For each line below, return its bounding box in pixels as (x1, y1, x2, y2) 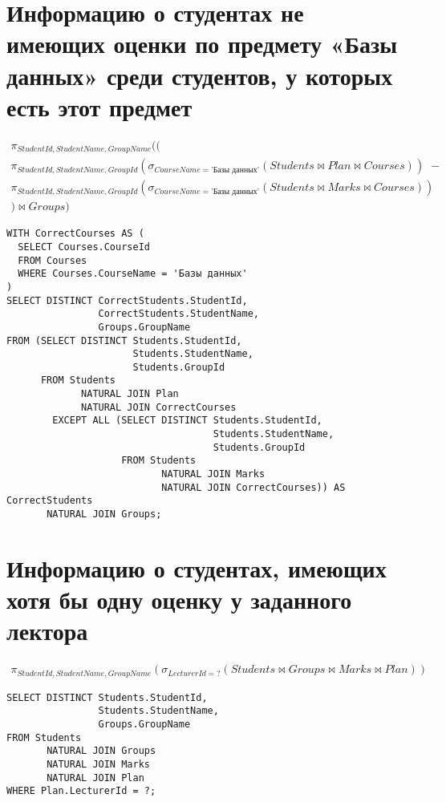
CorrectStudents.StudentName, (98, 308, 259, 320)
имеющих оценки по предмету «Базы (6, 27, 398, 60)
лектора (6, 614, 88, 647)
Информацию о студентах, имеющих (6, 551, 387, 584)
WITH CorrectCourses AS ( (6, 228, 144, 240)
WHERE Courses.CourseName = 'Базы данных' (18, 268, 248, 280)
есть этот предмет (6, 90, 193, 123)
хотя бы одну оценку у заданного (6, 583, 352, 616)
